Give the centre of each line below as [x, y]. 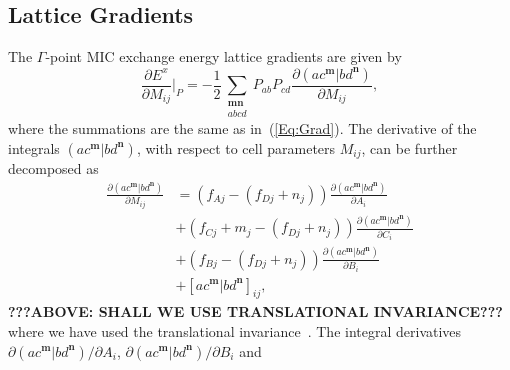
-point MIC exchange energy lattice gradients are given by [223, 56]
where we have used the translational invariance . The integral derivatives [235, 330]
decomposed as [53, 168]
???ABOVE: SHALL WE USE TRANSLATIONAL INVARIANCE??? [255, 311]
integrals [34, 147]
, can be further [409, 147]
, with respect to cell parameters [236, 147]
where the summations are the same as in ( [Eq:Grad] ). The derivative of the [242, 128]
